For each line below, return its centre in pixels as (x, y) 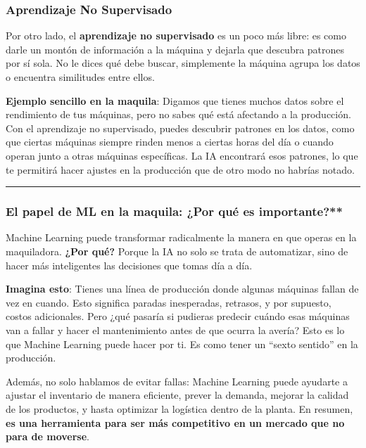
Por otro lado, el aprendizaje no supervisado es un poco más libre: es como (176, 36)
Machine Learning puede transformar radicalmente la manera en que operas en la (181, 237)
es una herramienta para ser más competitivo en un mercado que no (175, 422)
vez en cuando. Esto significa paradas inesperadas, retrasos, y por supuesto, (169, 302)
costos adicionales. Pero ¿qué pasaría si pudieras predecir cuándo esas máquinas (178, 316)
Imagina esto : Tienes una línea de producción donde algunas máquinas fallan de (182, 289)
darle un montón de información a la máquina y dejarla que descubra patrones (175, 49)
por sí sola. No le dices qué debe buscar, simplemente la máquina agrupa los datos (183, 63)
